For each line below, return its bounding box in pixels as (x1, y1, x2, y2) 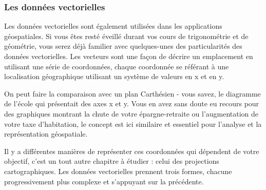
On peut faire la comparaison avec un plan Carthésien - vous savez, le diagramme (4, 88, 261, 99)
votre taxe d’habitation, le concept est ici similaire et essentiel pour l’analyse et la (4, 118, 262, 129)
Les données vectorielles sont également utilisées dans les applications (4, 21, 222, 31)
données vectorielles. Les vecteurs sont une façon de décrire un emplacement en (4, 51, 253, 61)
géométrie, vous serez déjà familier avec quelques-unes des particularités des (4, 41, 242, 51)
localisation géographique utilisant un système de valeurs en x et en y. (4, 71, 224, 82)
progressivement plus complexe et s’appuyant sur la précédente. (4, 176, 204, 186)
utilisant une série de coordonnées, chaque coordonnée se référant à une (4, 61, 229, 71)
